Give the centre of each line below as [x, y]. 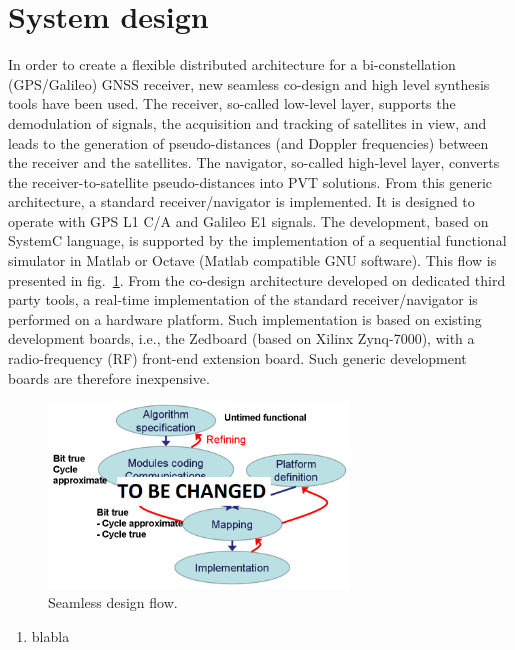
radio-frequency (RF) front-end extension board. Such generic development [237, 358]
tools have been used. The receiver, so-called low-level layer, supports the [232, 103]
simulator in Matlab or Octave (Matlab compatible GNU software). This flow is [252, 260]
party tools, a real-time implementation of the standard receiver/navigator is [243, 299]
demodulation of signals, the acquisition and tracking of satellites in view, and [247, 122]
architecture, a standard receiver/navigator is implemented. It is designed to [241, 201]
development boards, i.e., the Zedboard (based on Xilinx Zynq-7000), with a [241, 338]
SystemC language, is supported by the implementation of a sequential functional [257, 240]
